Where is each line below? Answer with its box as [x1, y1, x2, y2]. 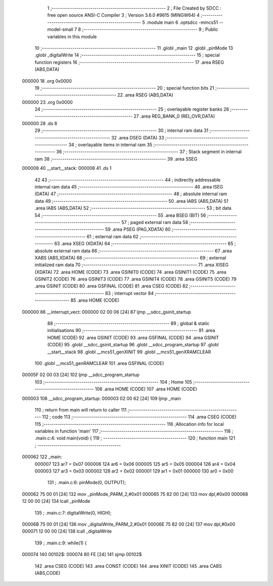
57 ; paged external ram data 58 [121, 219, 189, 225]
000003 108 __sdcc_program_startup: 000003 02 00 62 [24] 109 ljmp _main [22, 395, 181, 401]
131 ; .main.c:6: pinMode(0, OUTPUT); [47, 480, 126, 486]
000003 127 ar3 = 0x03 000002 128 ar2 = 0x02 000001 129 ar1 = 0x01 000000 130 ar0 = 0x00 [34, 468, 234, 474]
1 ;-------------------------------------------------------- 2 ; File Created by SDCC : [47, 5, 222, 11]
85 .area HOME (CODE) [70, 297, 120, 304]
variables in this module [47, 33, 97, 40]
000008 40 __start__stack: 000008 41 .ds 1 [22, 165, 112, 171]
